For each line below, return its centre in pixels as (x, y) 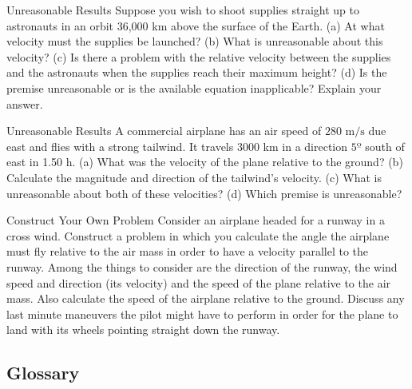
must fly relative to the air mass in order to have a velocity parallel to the (188, 251)
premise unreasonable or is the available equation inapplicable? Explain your (194, 87)
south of (385, 146)
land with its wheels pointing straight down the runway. (143, 329)
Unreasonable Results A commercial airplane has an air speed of (164, 131)
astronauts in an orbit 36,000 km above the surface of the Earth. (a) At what (196, 25)
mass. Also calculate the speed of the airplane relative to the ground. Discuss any (206, 298)
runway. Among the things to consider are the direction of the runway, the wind (202, 266)
